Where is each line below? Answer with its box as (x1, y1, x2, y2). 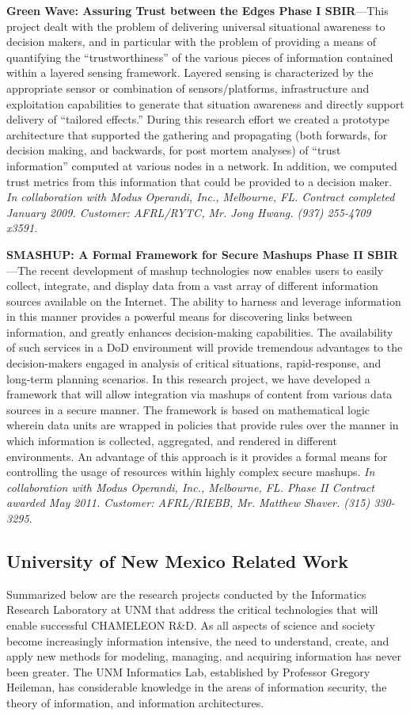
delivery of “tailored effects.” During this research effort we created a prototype (6, 111, 390, 128)
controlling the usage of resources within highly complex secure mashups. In (6, 463, 375, 480)
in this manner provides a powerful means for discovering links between (6, 308, 352, 325)
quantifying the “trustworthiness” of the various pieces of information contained (6, 48, 393, 65)
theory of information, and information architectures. (6, 694, 264, 710)
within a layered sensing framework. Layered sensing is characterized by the (6, 64, 374, 81)
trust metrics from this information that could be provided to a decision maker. (6, 173, 393, 189)
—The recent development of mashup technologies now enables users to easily (6, 261, 384, 278)
